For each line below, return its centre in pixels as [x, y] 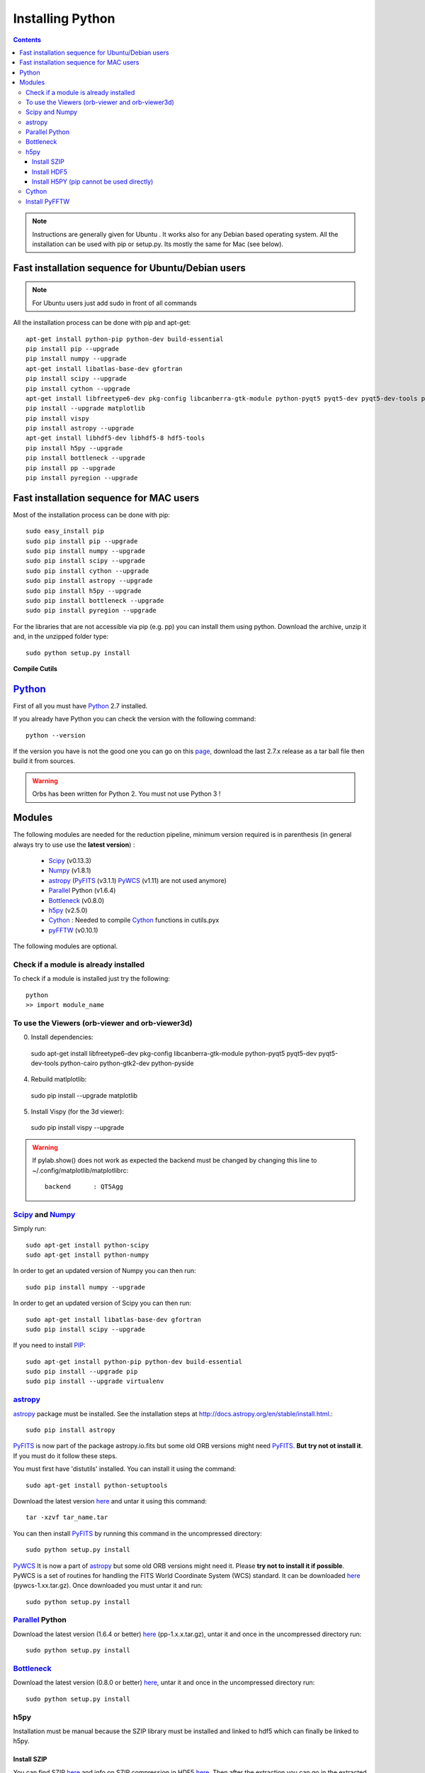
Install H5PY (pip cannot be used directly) [93, 182]
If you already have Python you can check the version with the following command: [135, 719]
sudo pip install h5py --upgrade [84, 591]
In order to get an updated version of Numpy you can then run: [104, 1271]
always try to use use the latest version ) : [74, 845]
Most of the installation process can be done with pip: [91, 515]
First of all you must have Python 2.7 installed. [80, 706]
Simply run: [30, 1229]
